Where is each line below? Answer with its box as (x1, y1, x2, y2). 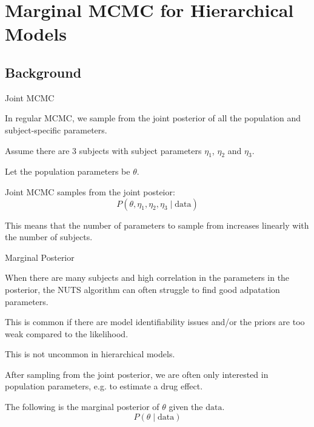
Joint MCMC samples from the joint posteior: (5, 185, 175, 198)
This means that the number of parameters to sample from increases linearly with (5, 218, 309, 231)
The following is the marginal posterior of (5, 400, 159, 413)
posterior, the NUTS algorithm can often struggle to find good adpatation (5, 283, 280, 295)
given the (169, 400, 203, 413)
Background (5, 62, 82, 81)
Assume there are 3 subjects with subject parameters (5, 144, 202, 156)
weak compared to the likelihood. (5, 327, 129, 340)
